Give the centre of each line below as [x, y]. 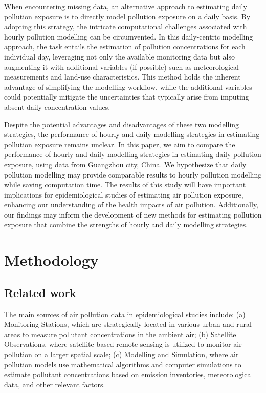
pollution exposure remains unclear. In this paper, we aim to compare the [120, 144]
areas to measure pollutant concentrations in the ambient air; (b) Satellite [120, 334]
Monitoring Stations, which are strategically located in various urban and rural [128, 324]
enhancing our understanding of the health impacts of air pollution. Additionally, [131, 204]
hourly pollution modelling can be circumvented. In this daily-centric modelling [129, 36]
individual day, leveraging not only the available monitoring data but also [119, 56]
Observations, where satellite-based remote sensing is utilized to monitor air [123, 344]
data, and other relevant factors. [55, 384]
